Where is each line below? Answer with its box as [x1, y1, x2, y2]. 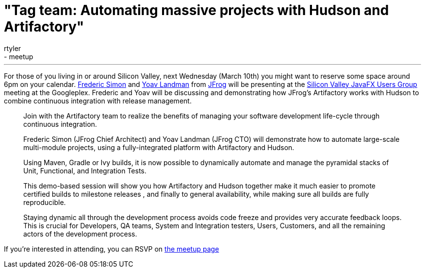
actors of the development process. [23, 229, 137, 238]
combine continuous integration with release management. [4, 96, 192, 105]
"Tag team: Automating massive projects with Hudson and [4, 2, 389, 18]
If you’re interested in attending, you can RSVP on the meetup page [4, 244, 219, 253]
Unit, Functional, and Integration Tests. [23, 166, 147, 175]
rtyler [4, 44, 21, 52]
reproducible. [23, 198, 66, 206]
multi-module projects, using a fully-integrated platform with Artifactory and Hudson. [23, 143, 294, 152]
